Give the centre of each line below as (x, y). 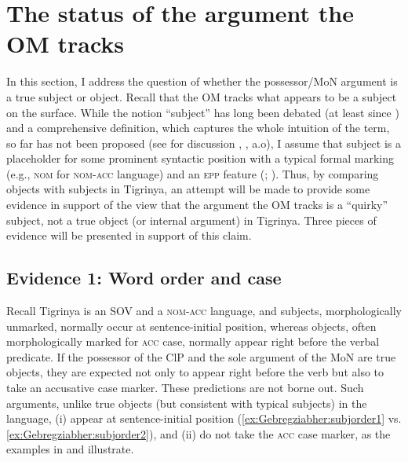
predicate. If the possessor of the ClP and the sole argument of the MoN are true (201, 356)
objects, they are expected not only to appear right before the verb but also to (195, 372)
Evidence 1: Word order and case (144, 278)
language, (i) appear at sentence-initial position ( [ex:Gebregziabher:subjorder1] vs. (204, 418)
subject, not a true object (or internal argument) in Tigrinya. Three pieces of (191, 220)
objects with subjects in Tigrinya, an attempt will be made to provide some (188, 189)
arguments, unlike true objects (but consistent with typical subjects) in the (187, 403)
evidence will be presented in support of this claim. (129, 235)
